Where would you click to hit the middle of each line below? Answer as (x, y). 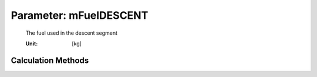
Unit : (32, 43)
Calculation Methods (50, 60)
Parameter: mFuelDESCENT (80, 15)
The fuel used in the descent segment (71, 33)
